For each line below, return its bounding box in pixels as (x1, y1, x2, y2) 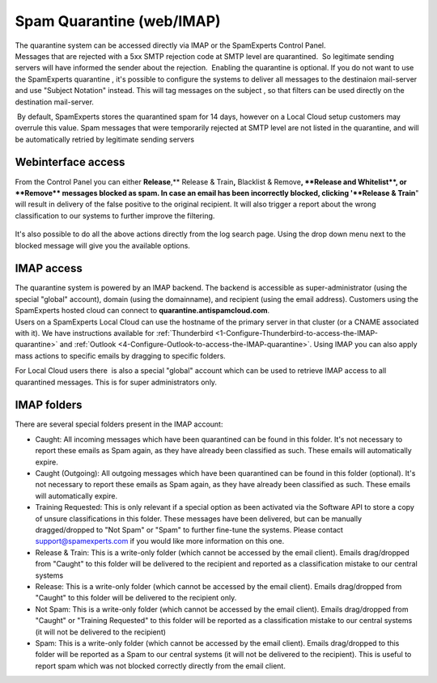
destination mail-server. (15, 97, 95, 107)
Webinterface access (15, 155, 125, 169)
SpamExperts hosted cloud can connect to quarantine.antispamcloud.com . (15, 306, 270, 316)
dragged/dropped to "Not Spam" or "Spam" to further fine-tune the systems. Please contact (35, 524, 344, 534)
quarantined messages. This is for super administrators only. (15, 377, 218, 387)
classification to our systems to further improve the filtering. (15, 210, 215, 220)
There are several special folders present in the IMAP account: (15, 419, 223, 429)
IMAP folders (15, 398, 83, 412)
